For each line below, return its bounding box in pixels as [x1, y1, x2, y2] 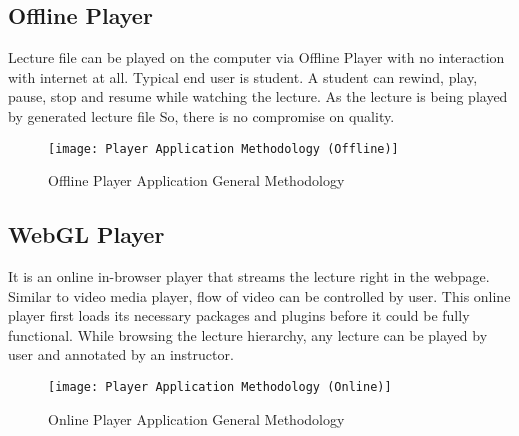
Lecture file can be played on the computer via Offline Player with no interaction [8, 47, 505, 68]
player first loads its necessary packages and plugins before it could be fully [8, 305, 470, 326]
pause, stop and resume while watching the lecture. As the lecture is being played [8, 86, 508, 107]
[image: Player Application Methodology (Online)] [48, 380, 392, 394]
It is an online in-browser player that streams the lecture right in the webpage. [8, 266, 490, 287]
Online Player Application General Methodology [48, 408, 345, 429]
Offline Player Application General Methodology [48, 170, 345, 191]
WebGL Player [8, 219, 165, 250]
